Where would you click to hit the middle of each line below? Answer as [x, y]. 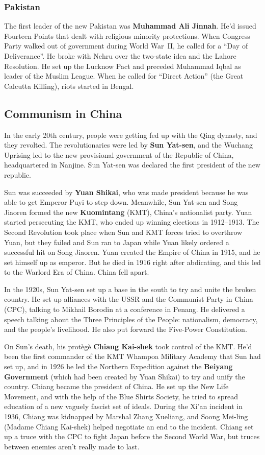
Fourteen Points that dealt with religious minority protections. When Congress [127, 35]
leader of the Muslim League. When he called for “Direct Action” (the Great [124, 76]
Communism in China [63, 113]
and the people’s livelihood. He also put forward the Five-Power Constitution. [126, 329]
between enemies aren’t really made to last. [72, 446]
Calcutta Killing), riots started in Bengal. [69, 86]
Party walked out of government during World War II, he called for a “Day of [126, 46]
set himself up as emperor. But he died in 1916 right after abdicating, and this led [132, 262]
